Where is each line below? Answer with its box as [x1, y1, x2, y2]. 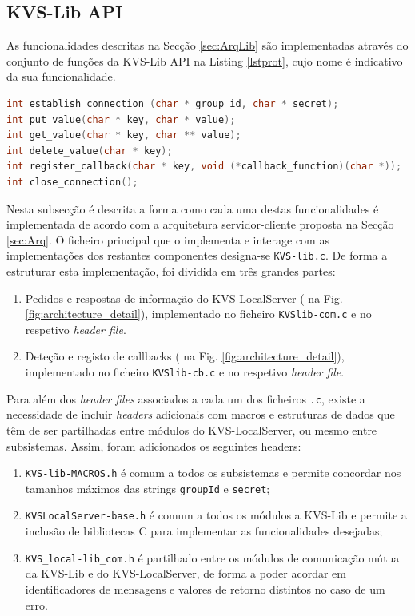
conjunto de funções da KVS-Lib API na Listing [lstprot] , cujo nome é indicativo [6, 52, 403, 69]
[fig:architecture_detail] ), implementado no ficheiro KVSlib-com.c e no [25, 305, 372, 322]
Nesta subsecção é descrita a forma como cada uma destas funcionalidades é [6, 200, 379, 217]
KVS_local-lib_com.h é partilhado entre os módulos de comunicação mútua [25, 549, 400, 566]
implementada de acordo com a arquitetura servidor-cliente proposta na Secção [6, 216, 394, 232]
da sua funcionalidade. [6, 68, 116, 85]
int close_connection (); [6, 176, 138, 188]
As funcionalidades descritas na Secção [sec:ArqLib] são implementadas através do [6, 37, 409, 54]
